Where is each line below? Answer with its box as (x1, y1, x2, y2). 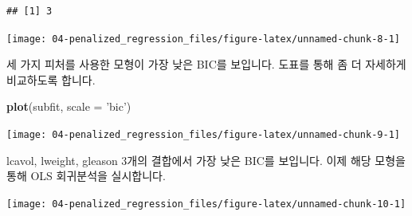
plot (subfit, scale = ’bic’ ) (6, 98, 131, 115)
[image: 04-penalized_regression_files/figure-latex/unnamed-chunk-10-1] (6, 198, 406, 210)
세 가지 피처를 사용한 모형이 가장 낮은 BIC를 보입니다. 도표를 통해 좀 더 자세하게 (6, 56, 406, 73)
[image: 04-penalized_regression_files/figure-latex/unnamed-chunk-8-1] (6, 33, 400, 45)
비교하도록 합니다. (6, 71, 96, 88)
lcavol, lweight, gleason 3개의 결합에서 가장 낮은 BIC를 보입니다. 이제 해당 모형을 (6, 151, 406, 168)
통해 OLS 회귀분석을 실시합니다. (6, 167, 166, 184)
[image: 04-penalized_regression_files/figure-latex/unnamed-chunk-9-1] (6, 129, 400, 141)
